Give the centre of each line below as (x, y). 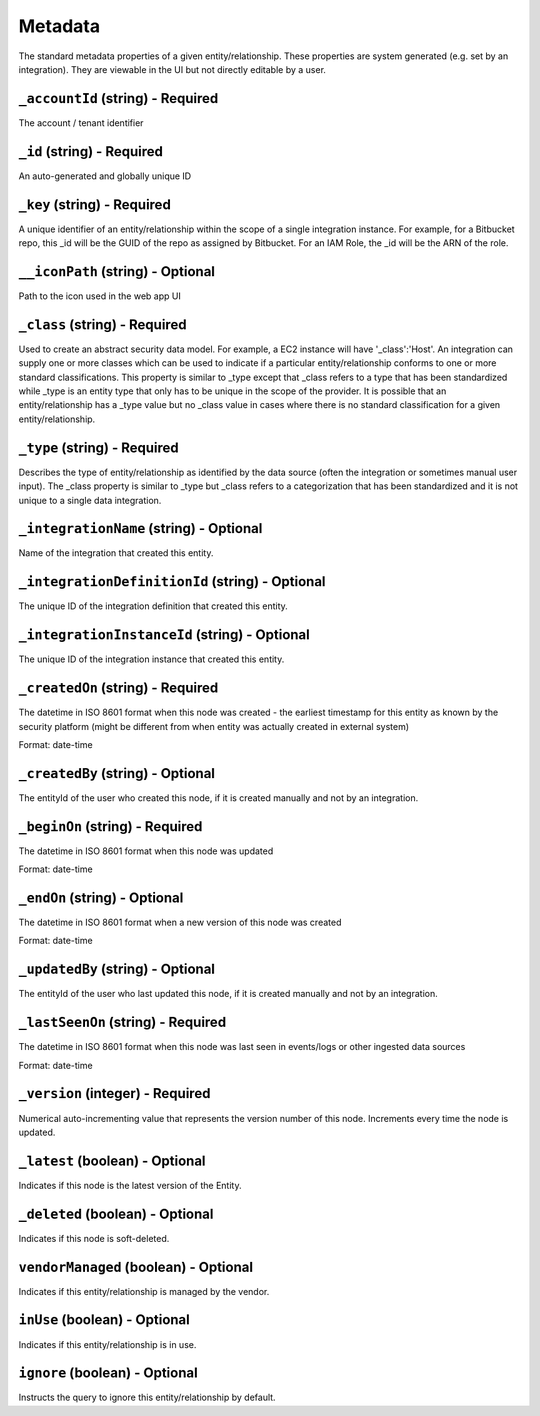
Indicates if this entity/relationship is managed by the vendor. (144, 1291)
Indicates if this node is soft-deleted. (94, 1238)
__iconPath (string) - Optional (116, 271)
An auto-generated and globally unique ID (105, 176)
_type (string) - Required (98, 447)
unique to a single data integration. (90, 500)
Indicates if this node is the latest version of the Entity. (130, 1185)
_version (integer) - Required (114, 1093)
